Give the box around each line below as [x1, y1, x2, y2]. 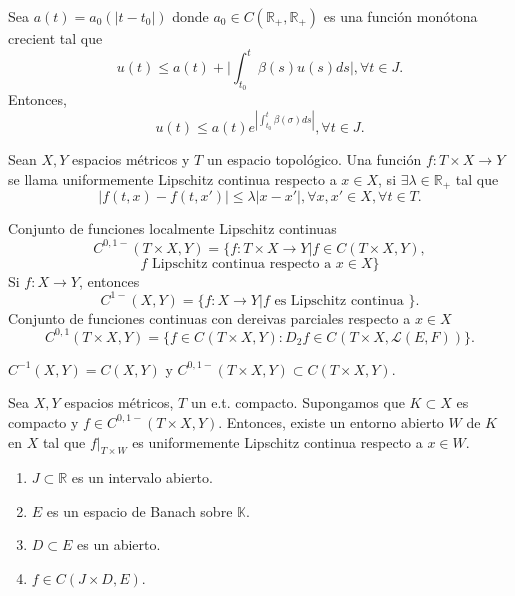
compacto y [8, 411, 79, 432]
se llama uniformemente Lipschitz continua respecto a [8, 168, 337, 189]
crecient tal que [8, 28, 103, 48]
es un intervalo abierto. [71, 467, 213, 488]
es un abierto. [77, 534, 161, 555]
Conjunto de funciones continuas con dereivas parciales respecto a [8, 307, 411, 328]
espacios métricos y [72, 149, 190, 170]
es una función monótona [323, 6, 478, 26]
